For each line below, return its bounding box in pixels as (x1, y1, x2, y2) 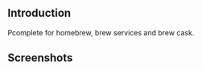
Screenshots (7, 51, 73, 65)
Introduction (7, 6, 72, 20)
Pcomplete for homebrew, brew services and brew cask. (7, 27, 195, 37)
